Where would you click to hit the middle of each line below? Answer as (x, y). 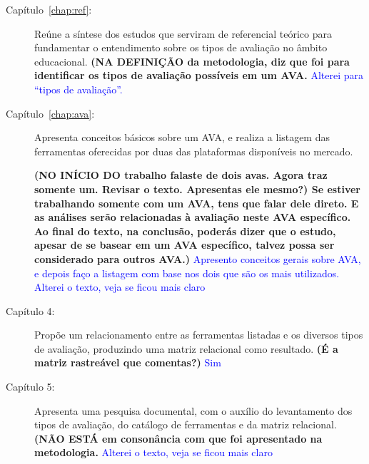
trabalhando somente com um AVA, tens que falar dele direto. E (197, 203)
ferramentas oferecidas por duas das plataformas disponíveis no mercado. (194, 151)
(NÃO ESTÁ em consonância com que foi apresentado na (178, 438)
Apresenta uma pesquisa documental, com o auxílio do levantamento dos (193, 410)
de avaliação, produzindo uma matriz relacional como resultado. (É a (186, 348)
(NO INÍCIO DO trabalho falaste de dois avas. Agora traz (181, 175)
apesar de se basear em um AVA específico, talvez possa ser (184, 245)
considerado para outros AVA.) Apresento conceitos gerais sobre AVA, (198, 258)
